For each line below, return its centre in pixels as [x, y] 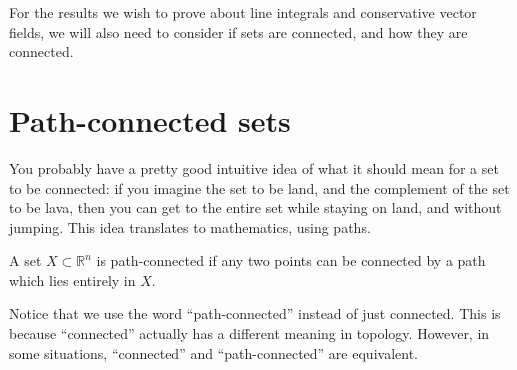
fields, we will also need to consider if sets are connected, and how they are [238, 31]
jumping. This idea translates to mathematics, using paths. [190, 226]
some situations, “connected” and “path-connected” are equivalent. [213, 352]
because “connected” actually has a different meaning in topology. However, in [249, 333]
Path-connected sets [150, 119]
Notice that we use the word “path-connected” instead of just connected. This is [255, 313]
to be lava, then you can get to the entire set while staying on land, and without [255, 207]
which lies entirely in [72, 279]
